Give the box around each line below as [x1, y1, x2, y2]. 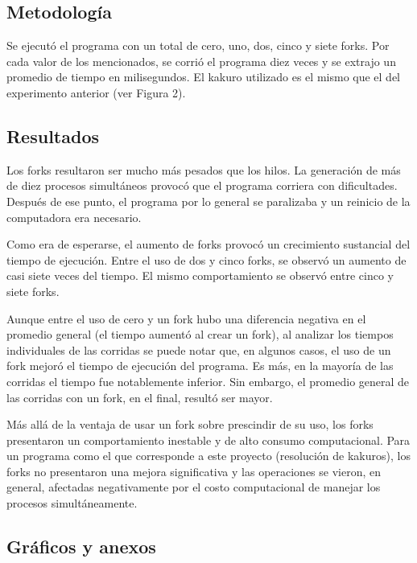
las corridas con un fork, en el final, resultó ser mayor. [6, 388, 273, 405]
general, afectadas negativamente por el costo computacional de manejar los [6, 479, 381, 495]
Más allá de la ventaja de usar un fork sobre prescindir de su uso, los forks [6, 416, 374, 433]
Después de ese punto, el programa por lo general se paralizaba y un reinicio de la [6, 192, 411, 209]
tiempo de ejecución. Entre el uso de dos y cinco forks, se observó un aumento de [6, 251, 407, 268]
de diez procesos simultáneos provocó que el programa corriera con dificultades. [6, 177, 398, 194]
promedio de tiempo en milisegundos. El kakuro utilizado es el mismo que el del [6, 68, 401, 85]
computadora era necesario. [6, 208, 142, 225]
